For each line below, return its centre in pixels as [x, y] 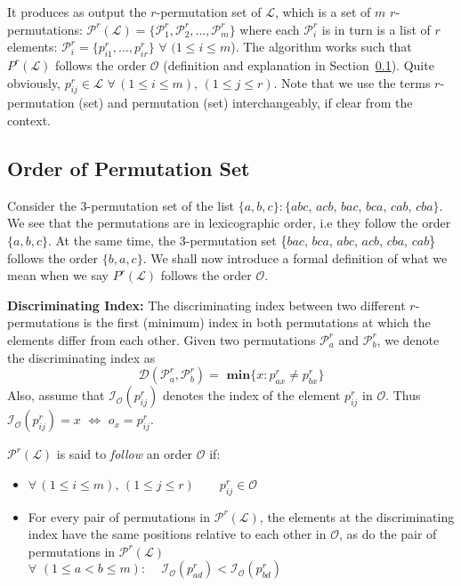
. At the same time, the [112, 240]
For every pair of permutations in [119, 516]
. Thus [403, 395]
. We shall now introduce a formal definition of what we [295, 257]
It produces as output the [77, 12]
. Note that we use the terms [352, 82]
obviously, [34, 82]
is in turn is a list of [376, 29]
